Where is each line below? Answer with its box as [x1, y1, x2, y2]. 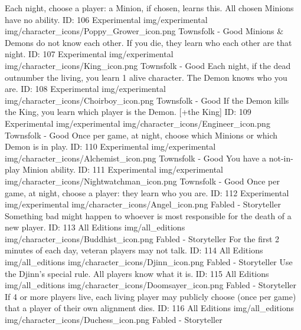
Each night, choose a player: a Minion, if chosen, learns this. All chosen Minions [5, 2, 294, 14]
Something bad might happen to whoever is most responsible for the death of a [5, 209, 292, 222]
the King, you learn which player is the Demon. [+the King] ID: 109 [5, 105, 251, 118]
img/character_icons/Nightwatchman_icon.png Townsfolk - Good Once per [5, 174, 280, 187]
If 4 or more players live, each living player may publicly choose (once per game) [5, 290, 296, 302]
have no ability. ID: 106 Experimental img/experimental [5, 13, 208, 25]
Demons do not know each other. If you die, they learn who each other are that [5, 36, 292, 48]
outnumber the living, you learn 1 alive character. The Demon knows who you [5, 71, 287, 83]
